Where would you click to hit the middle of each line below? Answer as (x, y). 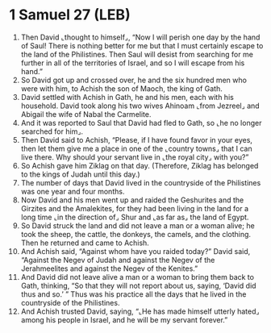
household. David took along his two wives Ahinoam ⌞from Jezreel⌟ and (140, 106)
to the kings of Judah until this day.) (80, 174)
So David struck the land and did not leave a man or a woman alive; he (138, 225)
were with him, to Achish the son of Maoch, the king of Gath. (121, 88)
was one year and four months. (73, 191)
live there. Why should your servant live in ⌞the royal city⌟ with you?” (135, 157)
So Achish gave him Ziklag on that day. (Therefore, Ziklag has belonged (140, 165)
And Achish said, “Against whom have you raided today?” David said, (135, 251)
